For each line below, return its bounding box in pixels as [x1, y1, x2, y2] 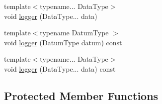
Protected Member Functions [4, 88, 159, 103]
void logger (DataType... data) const [4, 63, 116, 74]
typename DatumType [40, 27, 109, 38]
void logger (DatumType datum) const [4, 37, 122, 47]
